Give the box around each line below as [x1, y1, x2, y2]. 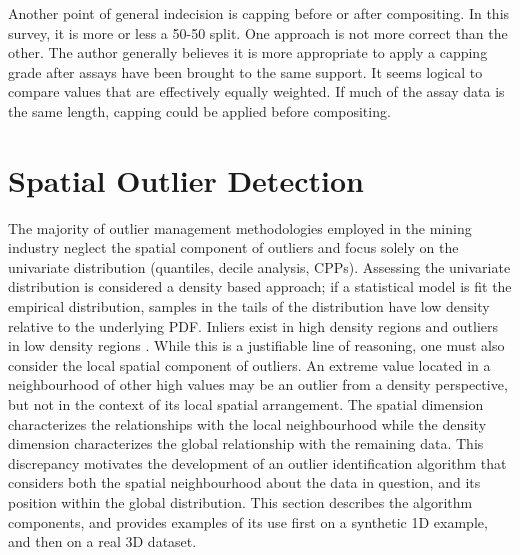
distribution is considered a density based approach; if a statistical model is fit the [8, 276, 512, 297]
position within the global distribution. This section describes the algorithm [8, 492, 473, 512]
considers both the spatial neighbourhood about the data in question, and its [8, 472, 481, 493]
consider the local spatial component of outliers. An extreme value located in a [8, 354, 491, 375]
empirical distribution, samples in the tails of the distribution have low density [8, 296, 490, 317]
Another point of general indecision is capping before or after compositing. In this [8, 3, 510, 23]
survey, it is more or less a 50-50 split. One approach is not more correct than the [8, 22, 508, 43]
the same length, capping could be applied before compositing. [8, 100, 391, 121]
